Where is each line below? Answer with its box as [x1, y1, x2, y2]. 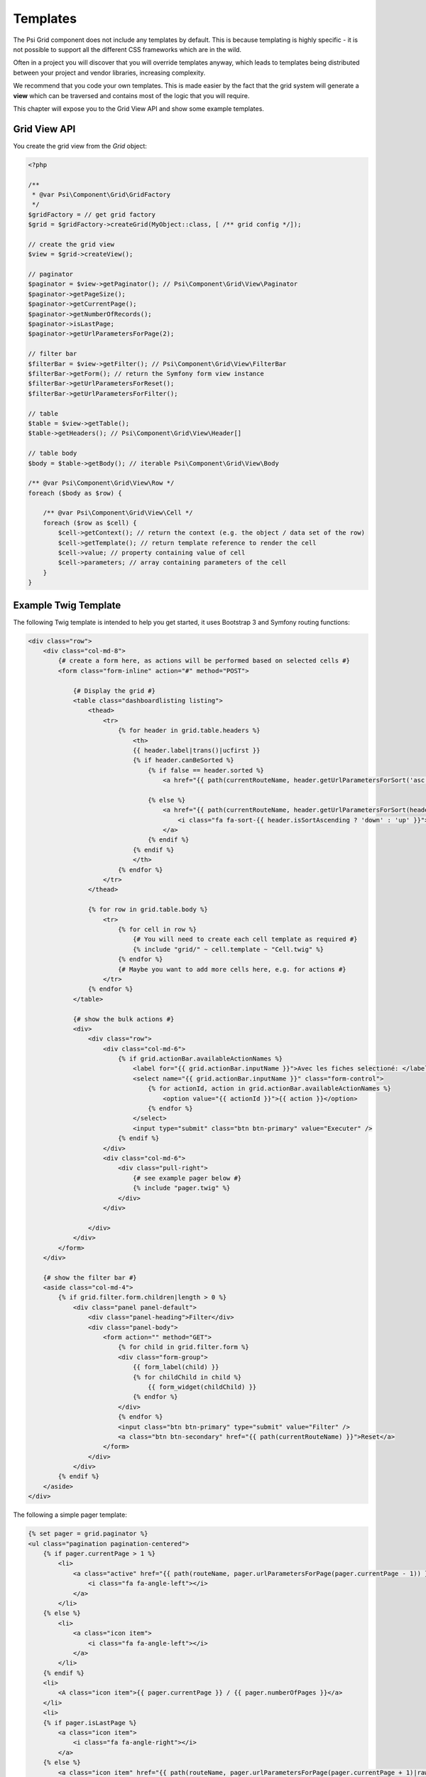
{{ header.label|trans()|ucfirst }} [132, 746, 261, 754]
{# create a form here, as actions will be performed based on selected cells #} [58, 657, 351, 665]
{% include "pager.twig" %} [132, 1184, 231, 1192]
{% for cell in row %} [117, 925, 197, 933]
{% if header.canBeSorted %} [132, 756, 234, 764]
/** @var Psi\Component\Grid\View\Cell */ [43, 509, 193, 517]
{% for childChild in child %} [132, 1373, 242, 1381]
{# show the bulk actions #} [72, 1015, 175, 1023]
